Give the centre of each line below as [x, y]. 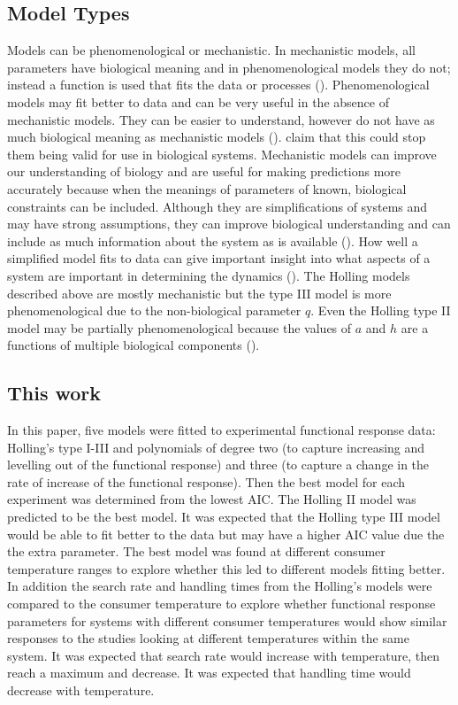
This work [54, 393]
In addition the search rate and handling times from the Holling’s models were [220, 586]
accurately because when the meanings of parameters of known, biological [207, 188]
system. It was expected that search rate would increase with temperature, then [223, 655]
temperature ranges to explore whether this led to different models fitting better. [226, 568]
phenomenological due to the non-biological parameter [154, 310]
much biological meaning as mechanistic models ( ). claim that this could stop [217, 137]
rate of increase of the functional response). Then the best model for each [206, 481]
